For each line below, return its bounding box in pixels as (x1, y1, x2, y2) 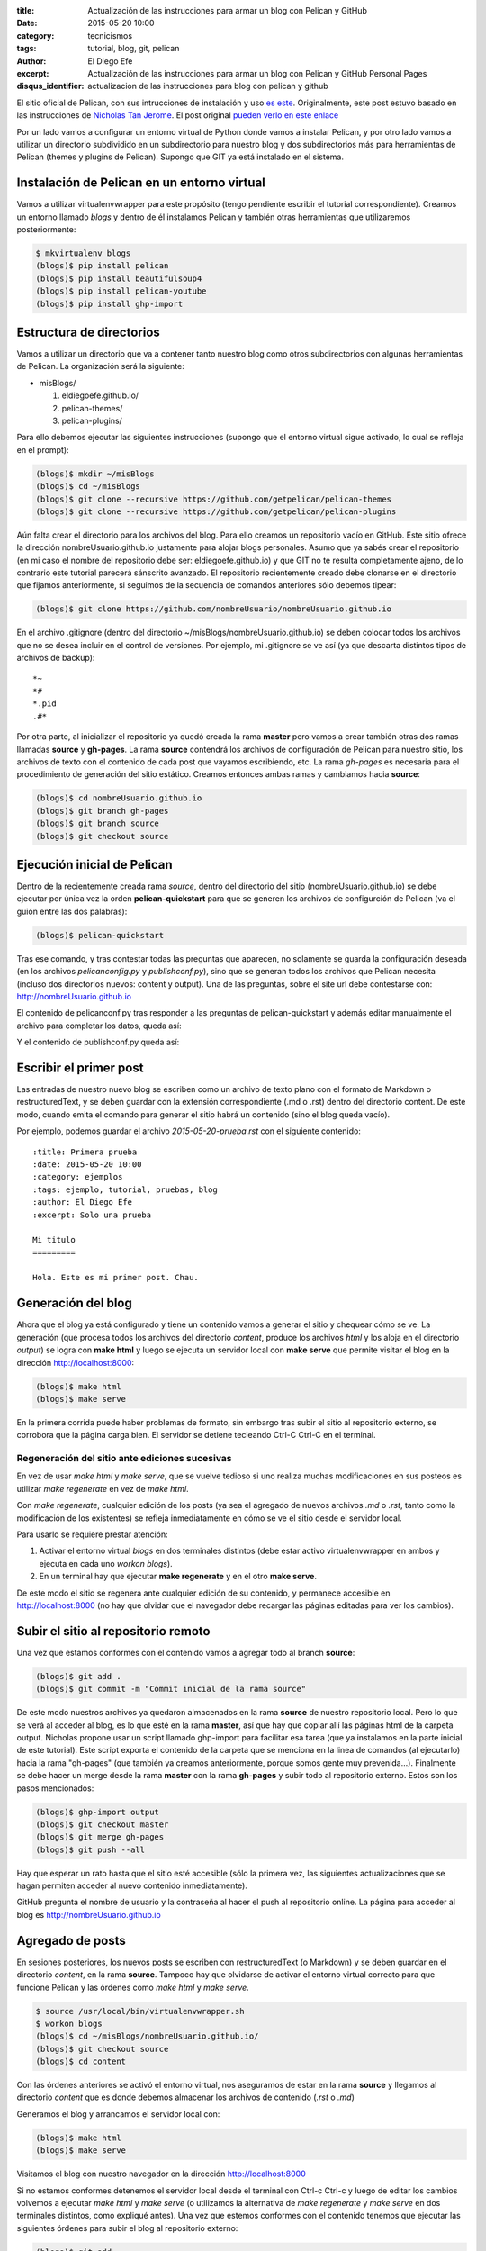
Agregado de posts (16, 1932, 126, 1948)
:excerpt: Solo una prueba (32, 1209, 152, 1220)
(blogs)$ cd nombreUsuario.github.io (35, 793, 202, 803)
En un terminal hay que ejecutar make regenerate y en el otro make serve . (39, 1571, 317, 1582)
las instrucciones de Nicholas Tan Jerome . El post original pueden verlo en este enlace (16, 110, 339, 121)
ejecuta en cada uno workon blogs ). (39, 1558, 173, 1568)
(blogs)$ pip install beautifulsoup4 (35, 273, 202, 284)
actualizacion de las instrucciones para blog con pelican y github (87, 81, 328, 92)
